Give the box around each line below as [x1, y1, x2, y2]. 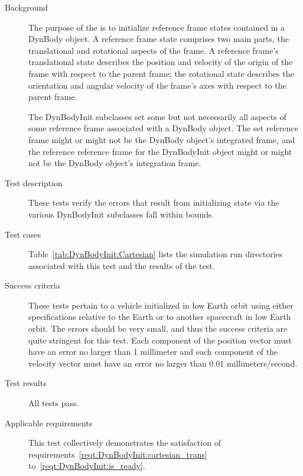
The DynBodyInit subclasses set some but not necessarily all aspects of [28, 110, 286, 122]
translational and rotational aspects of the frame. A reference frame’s [28, 44, 279, 56]
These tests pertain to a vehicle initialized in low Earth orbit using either [28, 299, 294, 311]
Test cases [5, 228, 41, 240]
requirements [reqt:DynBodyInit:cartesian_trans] [28, 448, 207, 460]
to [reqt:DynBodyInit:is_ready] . [28, 459, 145, 472]
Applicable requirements [5, 416, 93, 429]
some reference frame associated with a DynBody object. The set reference [28, 122, 298, 134]
